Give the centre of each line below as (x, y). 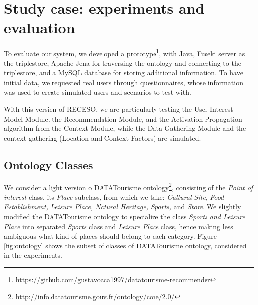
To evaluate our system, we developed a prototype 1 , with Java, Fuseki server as (125, 52)
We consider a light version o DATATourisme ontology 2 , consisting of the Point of (129, 186)
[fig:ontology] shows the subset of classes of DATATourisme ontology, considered (125, 245)
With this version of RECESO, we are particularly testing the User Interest (119, 108)
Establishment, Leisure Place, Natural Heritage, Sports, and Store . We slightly (123, 207)
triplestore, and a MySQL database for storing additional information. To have (124, 73)
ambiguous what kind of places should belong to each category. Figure (110, 236)
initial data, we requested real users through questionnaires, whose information (124, 82)
